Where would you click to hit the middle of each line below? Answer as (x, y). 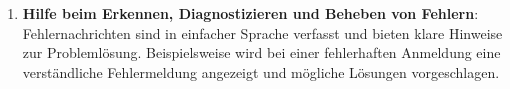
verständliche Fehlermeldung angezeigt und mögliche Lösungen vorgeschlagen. (261, 71)
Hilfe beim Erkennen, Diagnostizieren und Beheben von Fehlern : (250, 13)
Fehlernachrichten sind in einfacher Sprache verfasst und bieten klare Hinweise (262, 32)
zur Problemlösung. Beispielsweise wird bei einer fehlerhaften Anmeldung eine (261, 52)
